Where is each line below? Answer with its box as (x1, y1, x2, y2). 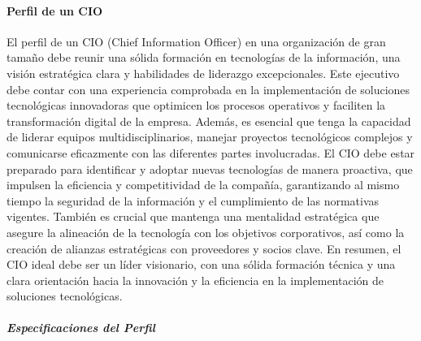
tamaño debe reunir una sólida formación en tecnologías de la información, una (7, 49, 401, 66)
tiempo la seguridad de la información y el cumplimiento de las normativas (7, 192, 380, 209)
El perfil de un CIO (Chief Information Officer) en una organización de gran (7, 32, 386, 50)
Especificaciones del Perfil (7, 319, 155, 336)
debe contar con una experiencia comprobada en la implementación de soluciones (7, 80, 410, 97)
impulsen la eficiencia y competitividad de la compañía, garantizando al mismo (7, 176, 400, 193)
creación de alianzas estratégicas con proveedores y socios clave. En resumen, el (7, 240, 401, 257)
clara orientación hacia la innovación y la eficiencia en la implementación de (7, 271, 384, 288)
